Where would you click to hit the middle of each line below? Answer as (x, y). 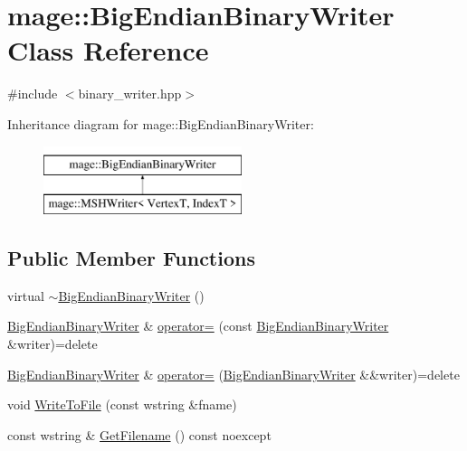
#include (33, 94)
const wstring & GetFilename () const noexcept (139, 434)
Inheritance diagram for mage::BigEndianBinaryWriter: (161, 123)
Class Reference (108, 50)
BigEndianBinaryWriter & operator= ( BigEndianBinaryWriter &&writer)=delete (233, 374)
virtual (26, 295)
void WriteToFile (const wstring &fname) (122, 404)
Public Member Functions (131, 258)
